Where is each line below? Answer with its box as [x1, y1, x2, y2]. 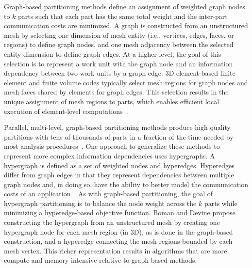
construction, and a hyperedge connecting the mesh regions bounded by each [4, 236, 233, 246]
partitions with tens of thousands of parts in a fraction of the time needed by [4, 131, 234, 142]
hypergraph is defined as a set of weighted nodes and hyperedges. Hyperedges [4, 160, 235, 170]
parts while [204, 198, 237, 208]
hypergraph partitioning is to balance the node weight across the [4, 198, 197, 208]
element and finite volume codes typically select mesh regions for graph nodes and [4, 77, 248, 87]
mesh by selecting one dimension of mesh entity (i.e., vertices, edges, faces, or [4, 30, 234, 40]
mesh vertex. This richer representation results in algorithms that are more [4, 245, 227, 255]
